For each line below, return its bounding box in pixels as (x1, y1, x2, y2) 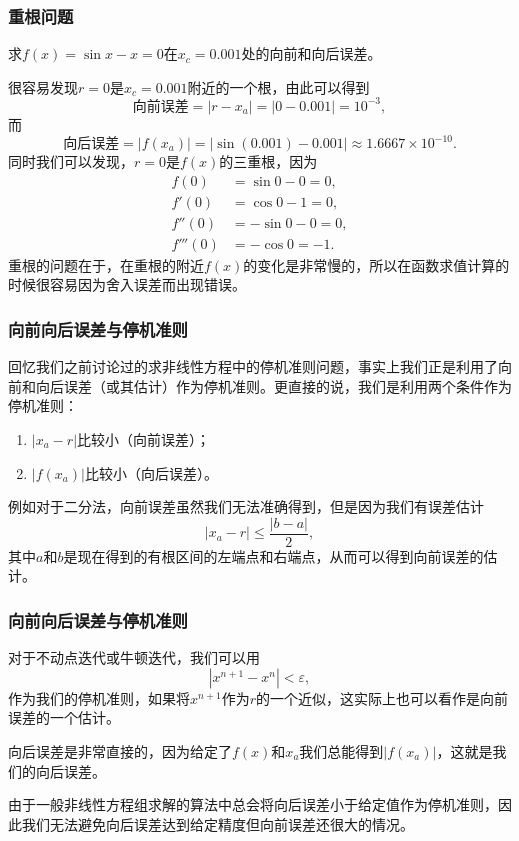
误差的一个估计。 (8, 707, 120, 728)
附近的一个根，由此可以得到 (187, 76, 370, 97)
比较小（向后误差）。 (84, 462, 218, 483)
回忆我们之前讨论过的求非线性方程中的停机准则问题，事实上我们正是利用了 (8, 356, 498, 377)
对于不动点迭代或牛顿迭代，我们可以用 (8, 647, 260, 668)
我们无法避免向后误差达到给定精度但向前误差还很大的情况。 (21, 813, 414, 834)
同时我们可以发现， (8, 151, 134, 171)
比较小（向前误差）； (77, 428, 211, 449)
